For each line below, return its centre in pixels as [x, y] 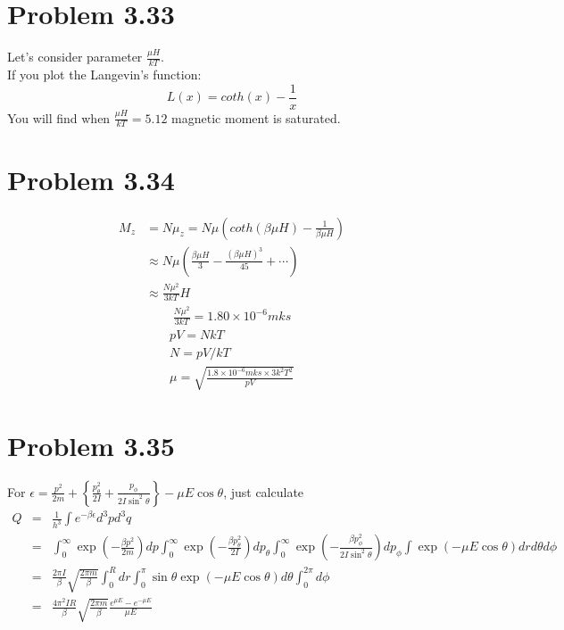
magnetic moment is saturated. [256, 117]
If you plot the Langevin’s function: [104, 74]
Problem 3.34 [91, 179]
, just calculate [264, 491]
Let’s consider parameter [75, 57]
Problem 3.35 [91, 445]
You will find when [59, 117]
